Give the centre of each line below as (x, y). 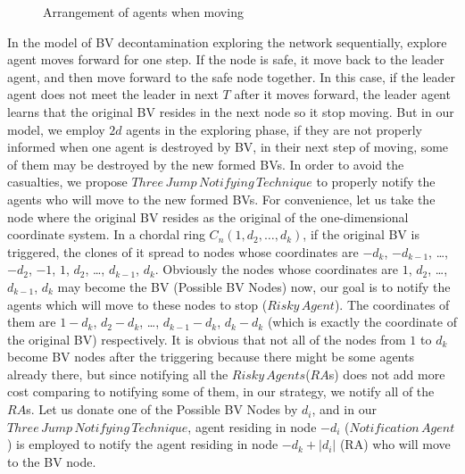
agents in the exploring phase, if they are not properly (274, 129)
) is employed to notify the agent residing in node (143, 444)
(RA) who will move (395, 444)
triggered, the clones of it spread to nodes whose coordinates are (183, 251)
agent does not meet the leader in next (113, 94)
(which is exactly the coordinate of (362, 322)
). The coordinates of (392, 304)
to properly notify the (376, 182)
